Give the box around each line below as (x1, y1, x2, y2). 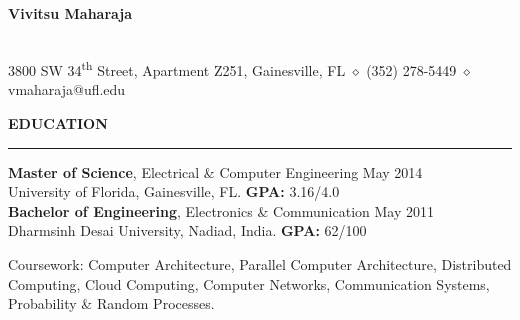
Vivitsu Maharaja (8, 3, 133, 23)
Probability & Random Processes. (8, 293, 215, 314)
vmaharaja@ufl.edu (8, 79, 126, 100)
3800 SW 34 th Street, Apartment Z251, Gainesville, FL (8, 57, 346, 80)
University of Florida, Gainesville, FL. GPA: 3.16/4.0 (8, 181, 340, 202)
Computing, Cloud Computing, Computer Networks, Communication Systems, (8, 273, 490, 294)
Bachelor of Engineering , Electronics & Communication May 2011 (8, 200, 434, 221)
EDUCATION (8, 113, 108, 134)
